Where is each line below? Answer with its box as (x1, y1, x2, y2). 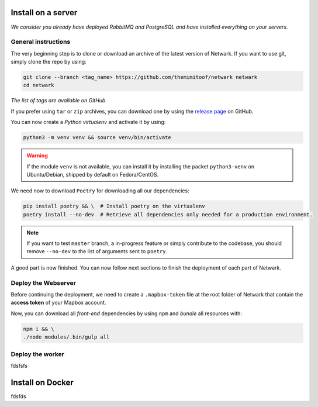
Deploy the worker (11, 350, 64, 358)
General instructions (11, 38, 71, 46)
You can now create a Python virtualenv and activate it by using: (11, 119, 166, 126)
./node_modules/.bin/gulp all (23, 334, 110, 340)
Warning (26, 152, 48, 159)
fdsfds (11, 392, 26, 400)
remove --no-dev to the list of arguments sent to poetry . (26, 248, 168, 255)
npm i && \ (23, 325, 54, 332)
